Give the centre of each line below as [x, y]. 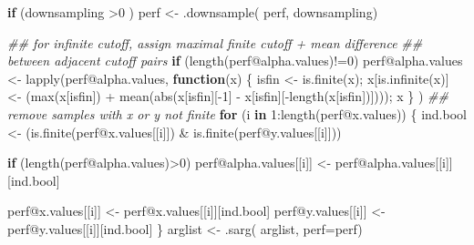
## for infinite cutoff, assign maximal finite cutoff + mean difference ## [215, 42]
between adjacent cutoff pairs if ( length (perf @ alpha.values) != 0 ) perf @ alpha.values [235, 61]
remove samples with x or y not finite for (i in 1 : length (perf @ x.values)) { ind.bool [237, 113]
